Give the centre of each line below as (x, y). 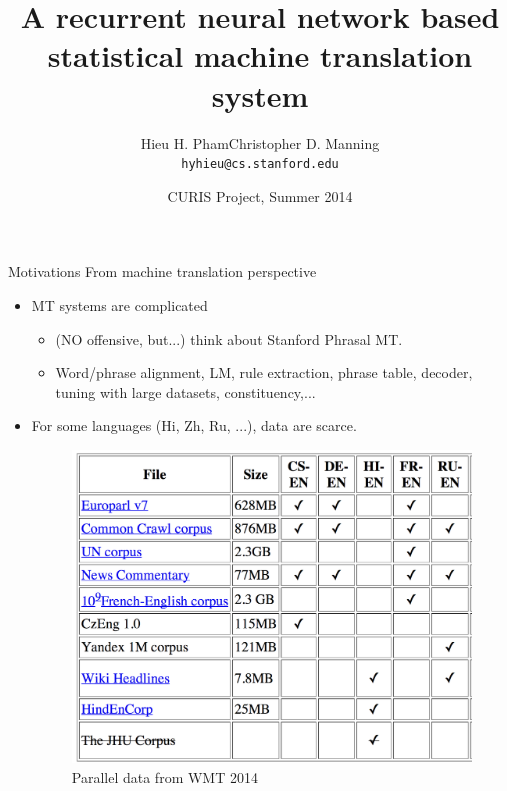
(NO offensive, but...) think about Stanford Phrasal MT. (229, 338)
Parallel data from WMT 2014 (164, 776)
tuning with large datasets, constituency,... (185, 391)
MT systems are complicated (119, 304)
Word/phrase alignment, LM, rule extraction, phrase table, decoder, (264, 372)
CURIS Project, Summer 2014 (260, 195)
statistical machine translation (260, 55)
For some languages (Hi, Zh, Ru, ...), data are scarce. (194, 425)
